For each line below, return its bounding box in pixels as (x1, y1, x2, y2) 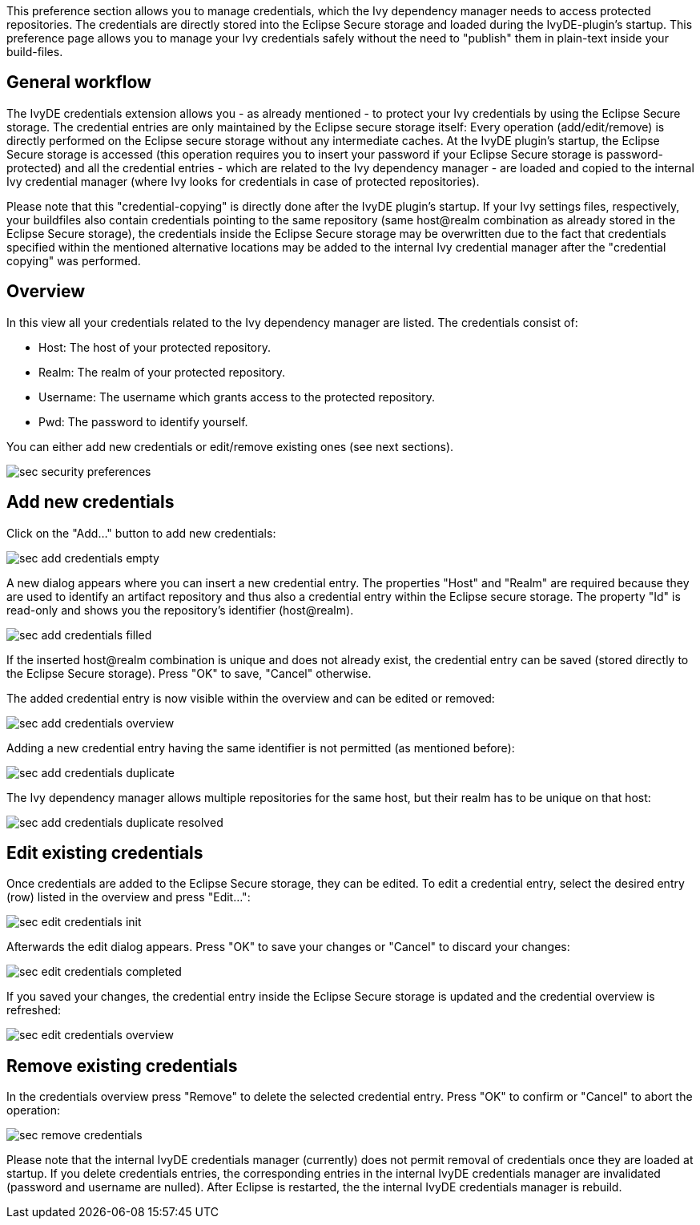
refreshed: (6, 1003, 62, 1017)
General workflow (6, 72, 151, 93)
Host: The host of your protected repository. (38, 340, 272, 354)
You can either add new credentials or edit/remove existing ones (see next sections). (6, 439, 454, 453)
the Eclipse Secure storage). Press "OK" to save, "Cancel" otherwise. (6, 666, 372, 680)
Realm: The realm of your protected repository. (38, 365, 286, 379)
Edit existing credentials (6, 842, 203, 863)
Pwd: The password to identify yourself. (38, 414, 248, 429)
